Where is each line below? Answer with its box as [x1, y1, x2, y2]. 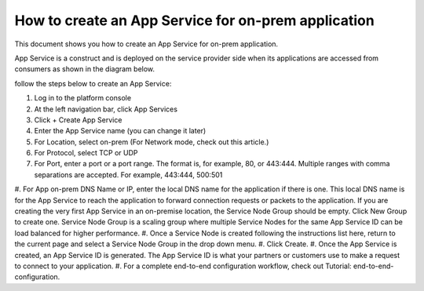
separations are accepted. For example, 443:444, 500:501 [34, 169, 223, 180]
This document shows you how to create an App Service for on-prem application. [14, 39, 279, 49]
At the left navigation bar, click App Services [34, 104, 178, 114]
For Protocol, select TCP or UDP [34, 148, 138, 158]
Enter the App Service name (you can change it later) [34, 126, 207, 136]
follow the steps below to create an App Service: [14, 78, 172, 88]
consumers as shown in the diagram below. [14, 64, 155, 74]
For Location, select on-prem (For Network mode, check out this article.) [34, 137, 269, 147]
